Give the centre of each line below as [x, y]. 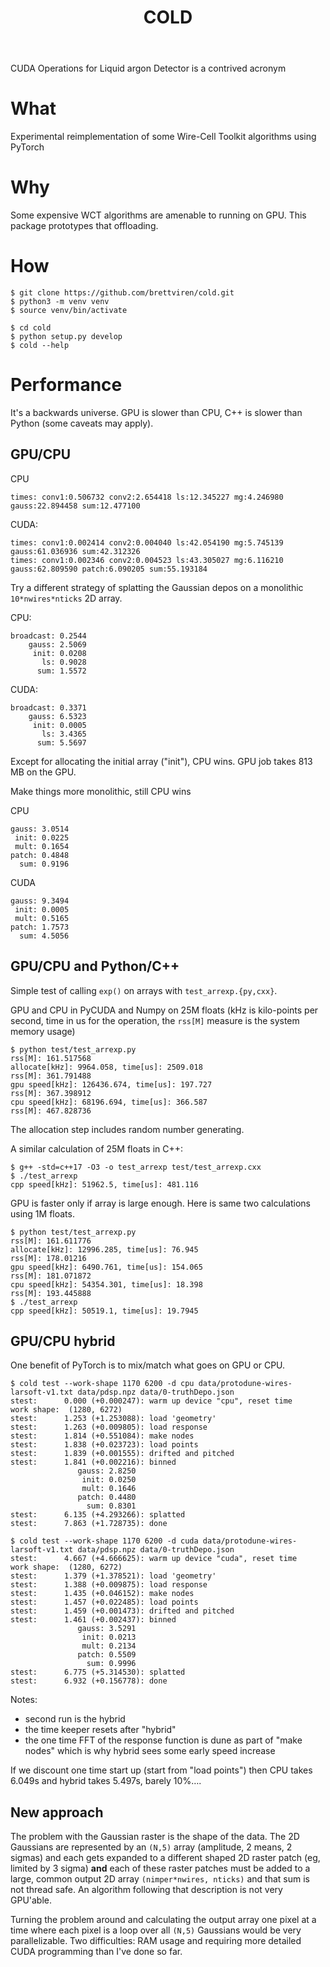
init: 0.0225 [42, 837]
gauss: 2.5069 [57, 644]
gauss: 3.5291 [107, 1629]
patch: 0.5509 [107, 1655]
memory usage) [43, 1031]
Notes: [24, 1700]
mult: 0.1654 [42, 846]
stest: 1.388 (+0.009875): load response [109, 1585]
